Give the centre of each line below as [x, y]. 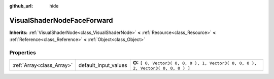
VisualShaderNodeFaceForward [61, 20]
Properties [23, 53]
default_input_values [103, 65]
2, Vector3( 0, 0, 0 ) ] [161, 68]
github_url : [21, 6]
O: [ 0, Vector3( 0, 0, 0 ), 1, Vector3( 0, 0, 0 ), [195, 63]
